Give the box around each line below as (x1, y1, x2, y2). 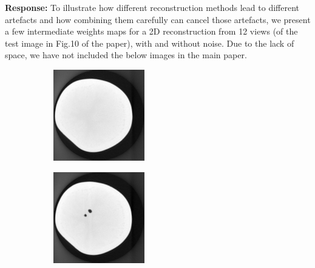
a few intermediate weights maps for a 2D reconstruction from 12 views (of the (5, 25, 298, 38)
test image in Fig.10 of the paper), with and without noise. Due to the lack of (5, 36, 294, 49)
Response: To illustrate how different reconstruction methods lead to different (5, 1, 299, 13)
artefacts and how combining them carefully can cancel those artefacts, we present (5, 13, 311, 25)
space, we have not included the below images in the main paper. (5, 49, 247, 61)
